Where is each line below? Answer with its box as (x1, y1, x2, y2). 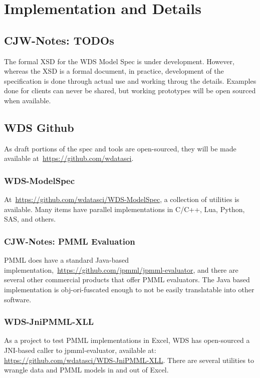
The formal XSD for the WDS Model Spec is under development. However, (4, 56, 234, 66)
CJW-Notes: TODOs (4, 32, 114, 48)
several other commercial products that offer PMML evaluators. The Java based (4, 274, 250, 285)
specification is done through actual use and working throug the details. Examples (4, 75, 256, 86)
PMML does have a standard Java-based (4, 255, 129, 265)
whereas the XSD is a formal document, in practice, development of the (4, 66, 224, 76)
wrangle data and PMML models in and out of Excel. (4, 364, 169, 375)
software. (4, 294, 32, 304)
